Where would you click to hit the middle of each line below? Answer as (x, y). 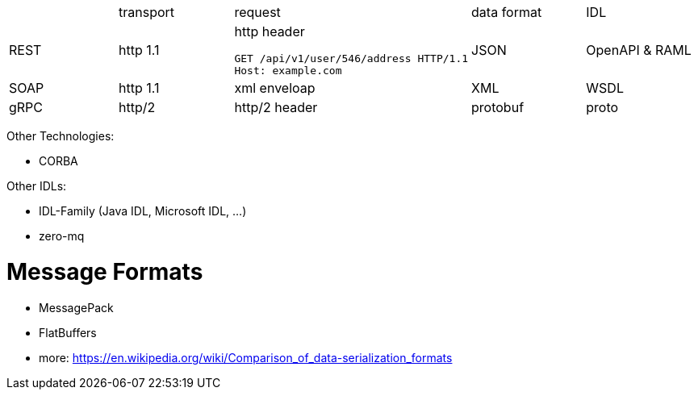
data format (507, 12)
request (257, 12)
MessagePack (76, 307)
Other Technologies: (61, 136)
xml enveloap (275, 88)
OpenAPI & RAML (639, 50)
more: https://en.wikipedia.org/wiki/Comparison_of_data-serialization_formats (246, 357)
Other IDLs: (37, 186)
